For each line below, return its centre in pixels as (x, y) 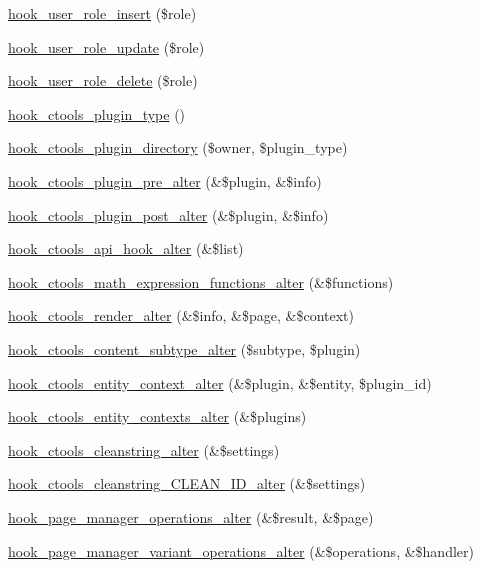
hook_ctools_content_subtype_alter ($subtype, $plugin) (184, 348)
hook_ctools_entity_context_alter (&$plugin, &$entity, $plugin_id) (220, 382)
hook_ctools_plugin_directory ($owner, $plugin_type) (178, 147)
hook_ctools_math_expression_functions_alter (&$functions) (201, 281)
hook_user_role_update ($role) (106, 46)
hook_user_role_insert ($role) (102, 13)
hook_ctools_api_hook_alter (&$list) (126, 248)
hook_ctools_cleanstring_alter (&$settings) (144, 449)
